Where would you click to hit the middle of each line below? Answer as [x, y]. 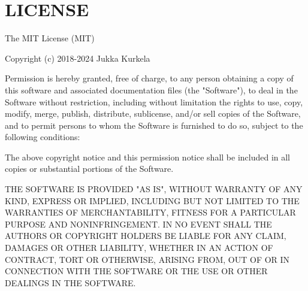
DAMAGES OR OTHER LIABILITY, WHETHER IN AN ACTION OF [139, 248]
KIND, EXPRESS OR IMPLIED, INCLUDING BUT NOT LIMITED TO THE [152, 200]
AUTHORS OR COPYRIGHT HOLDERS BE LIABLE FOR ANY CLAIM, [146, 236]
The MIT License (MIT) [50, 38]
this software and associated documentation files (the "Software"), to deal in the [151, 90]
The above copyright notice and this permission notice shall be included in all [148, 157]
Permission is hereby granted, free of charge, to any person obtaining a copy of [149, 78]
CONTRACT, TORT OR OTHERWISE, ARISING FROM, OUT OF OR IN [147, 259]
